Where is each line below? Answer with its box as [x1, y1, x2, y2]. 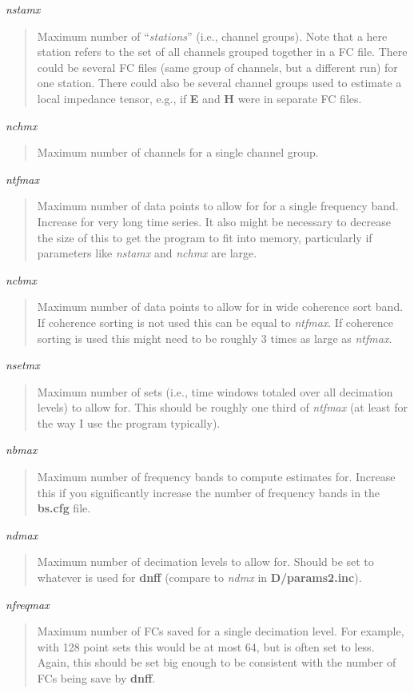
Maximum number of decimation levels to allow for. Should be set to [37, 553, 374, 570]
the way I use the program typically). [37, 414, 221, 431]
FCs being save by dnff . [37, 670, 156, 686]
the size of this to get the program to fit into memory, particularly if [37, 229, 372, 245]
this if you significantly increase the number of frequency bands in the [37, 484, 380, 500]
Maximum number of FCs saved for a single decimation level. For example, [37, 623, 404, 639]
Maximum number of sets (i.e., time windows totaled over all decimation [37, 383, 393, 400]
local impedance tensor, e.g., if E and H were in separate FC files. [37, 90, 362, 106]
